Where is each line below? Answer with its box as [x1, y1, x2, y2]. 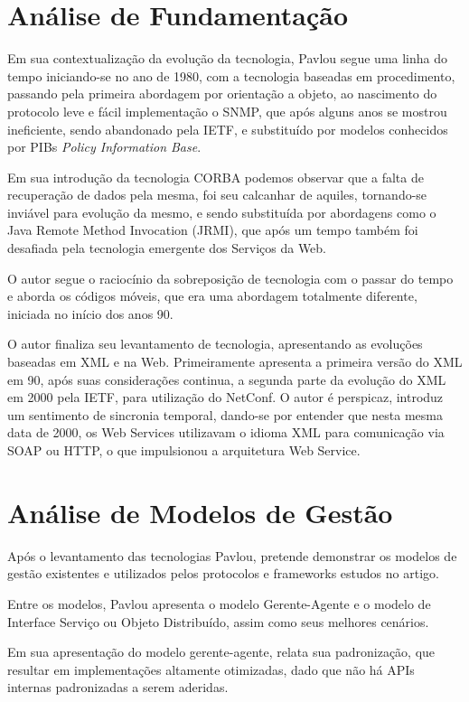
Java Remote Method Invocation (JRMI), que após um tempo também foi [7, 220, 418, 239]
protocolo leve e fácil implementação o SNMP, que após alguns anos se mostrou [7, 101, 447, 120]
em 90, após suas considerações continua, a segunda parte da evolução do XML [7, 370, 446, 388]
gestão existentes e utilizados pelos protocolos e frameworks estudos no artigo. [7, 564, 439, 583]
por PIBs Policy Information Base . [7, 137, 202, 156]
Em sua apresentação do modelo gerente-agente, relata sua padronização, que [7, 642, 436, 661]
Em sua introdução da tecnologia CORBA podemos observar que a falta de [7, 167, 424, 186]
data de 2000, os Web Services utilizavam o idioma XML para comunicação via [7, 423, 445, 442]
